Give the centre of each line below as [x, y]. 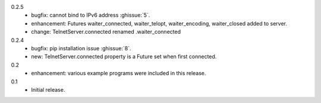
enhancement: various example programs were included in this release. [119, 73]
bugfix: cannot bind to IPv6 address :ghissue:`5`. [91, 15]
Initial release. [48, 89]
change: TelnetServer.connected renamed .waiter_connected [106, 32]
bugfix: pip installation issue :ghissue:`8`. [81, 48]
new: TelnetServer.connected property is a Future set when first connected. [124, 57]
